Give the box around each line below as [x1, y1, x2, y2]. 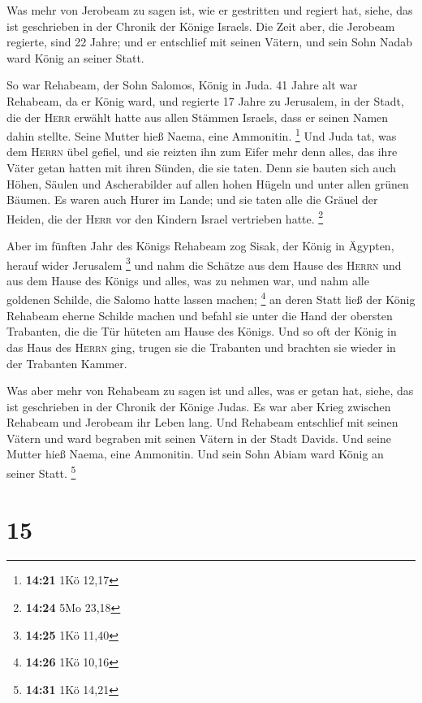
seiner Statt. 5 [6, 462, 76, 481]
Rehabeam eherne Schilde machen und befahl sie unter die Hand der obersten [6, 306, 393, 323]
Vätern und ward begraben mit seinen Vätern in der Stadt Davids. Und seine [6, 429, 391, 446]
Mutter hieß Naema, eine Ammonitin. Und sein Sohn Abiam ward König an [6, 445, 384, 462]
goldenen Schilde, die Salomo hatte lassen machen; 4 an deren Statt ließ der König [6, 289, 416, 308]
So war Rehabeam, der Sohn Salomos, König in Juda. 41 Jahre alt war [6, 76, 358, 93]
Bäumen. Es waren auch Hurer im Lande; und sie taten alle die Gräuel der [6, 191, 378, 208]
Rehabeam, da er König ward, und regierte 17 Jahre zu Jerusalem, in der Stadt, [6, 92, 404, 109]
